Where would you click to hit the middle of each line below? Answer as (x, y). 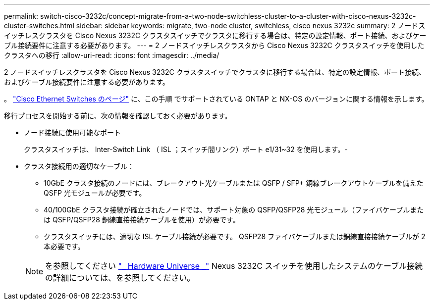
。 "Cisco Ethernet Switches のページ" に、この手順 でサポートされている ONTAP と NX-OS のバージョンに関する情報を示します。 (216, 99)
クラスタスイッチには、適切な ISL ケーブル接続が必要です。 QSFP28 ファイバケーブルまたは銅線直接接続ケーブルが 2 (235, 236)
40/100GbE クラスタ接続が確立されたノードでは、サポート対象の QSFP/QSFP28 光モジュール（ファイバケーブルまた (234, 210)
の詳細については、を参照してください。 (120, 278)
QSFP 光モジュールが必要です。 (95, 193)
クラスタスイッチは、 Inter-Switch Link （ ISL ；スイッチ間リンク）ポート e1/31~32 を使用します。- (186, 149)
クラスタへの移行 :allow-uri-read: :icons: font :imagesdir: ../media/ (112, 55)
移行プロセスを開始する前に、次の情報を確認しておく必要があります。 (118, 116)
